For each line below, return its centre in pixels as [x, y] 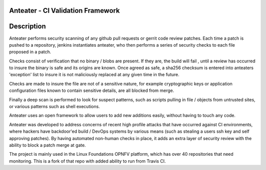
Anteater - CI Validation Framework [65, 11]
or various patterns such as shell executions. [55, 107]
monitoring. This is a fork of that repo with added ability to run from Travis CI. [87, 161]
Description [28, 26]
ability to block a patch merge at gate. [48, 145]
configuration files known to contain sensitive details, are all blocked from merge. [92, 90]
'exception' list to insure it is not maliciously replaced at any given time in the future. [94, 75]
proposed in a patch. [30, 52]
